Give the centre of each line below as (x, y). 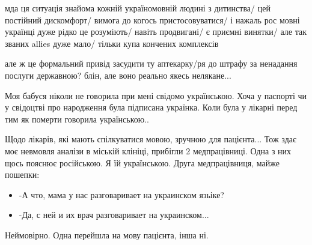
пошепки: (22, 174)
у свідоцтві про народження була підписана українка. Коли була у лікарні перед (151, 107)
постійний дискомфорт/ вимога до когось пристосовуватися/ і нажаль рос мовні (152, 20)
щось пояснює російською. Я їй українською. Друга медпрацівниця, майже (142, 162)
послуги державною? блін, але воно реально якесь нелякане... (118, 75)
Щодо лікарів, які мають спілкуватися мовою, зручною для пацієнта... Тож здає (151, 139)
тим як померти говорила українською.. (77, 119)
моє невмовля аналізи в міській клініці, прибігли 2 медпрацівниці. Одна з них (148, 150)
